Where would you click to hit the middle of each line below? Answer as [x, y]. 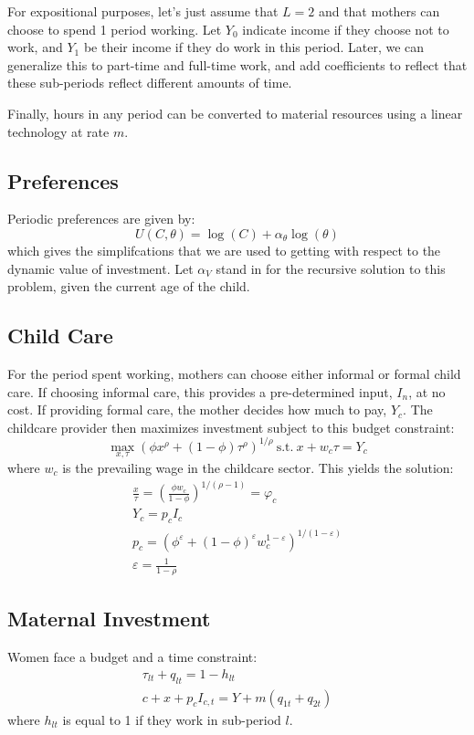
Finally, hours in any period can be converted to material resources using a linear [235, 113]
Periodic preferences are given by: [101, 219]
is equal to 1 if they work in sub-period [172, 719]
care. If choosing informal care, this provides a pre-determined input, [200, 391]
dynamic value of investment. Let [100, 268]
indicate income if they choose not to [346, 29]
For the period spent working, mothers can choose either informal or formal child [234, 373]
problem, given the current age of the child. [129, 286]
